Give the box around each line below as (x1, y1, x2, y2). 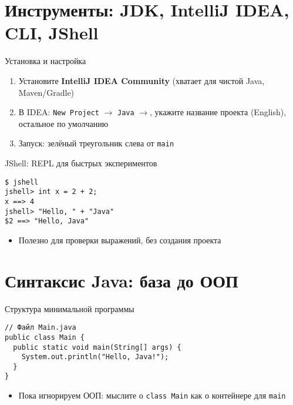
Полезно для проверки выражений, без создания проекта (18, 233, 221, 246)
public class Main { (5, 333, 85, 342)
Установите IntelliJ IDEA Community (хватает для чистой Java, (18, 74, 265, 86)
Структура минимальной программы (5, 302, 134, 314)
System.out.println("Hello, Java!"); (21, 353, 169, 362)
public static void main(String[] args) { (13, 343, 181, 352)
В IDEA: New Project (18, 106, 99, 118)
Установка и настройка (5, 55, 86, 67)
